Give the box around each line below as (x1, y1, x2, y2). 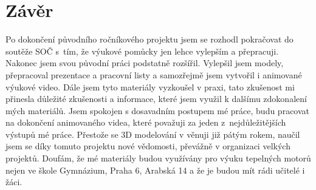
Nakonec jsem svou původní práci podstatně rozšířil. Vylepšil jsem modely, (5, 56, 284, 69)
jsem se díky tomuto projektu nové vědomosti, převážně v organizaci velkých (5, 140, 290, 152)
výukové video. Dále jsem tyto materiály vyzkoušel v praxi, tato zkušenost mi (5, 80, 295, 93)
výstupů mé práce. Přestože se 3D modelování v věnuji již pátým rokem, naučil (5, 127, 300, 140)
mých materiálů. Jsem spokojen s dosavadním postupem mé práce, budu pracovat (5, 104, 310, 117)
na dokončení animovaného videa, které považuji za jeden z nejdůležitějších (5, 116, 286, 129)
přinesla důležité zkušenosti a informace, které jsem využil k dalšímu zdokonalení (5, 92, 307, 105)
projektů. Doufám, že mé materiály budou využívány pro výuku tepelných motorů (5, 152, 311, 165)
